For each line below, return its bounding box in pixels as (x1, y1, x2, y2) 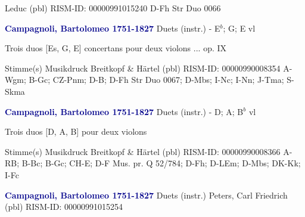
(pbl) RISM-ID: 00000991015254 (5, 200, 123, 213)
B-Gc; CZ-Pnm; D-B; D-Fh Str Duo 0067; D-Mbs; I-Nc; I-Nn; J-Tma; (29, 73, 284, 86)
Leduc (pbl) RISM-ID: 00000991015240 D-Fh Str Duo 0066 (5, 2, 221, 14)
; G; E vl (223, 21, 256, 34)
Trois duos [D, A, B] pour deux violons (5, 125, 147, 138)
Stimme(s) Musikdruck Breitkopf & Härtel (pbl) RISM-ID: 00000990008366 (5, 145, 281, 157)
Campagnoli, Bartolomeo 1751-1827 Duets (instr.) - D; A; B (5, 105, 244, 117)
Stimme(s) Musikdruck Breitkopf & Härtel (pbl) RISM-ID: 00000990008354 (5, 61, 281, 74)
